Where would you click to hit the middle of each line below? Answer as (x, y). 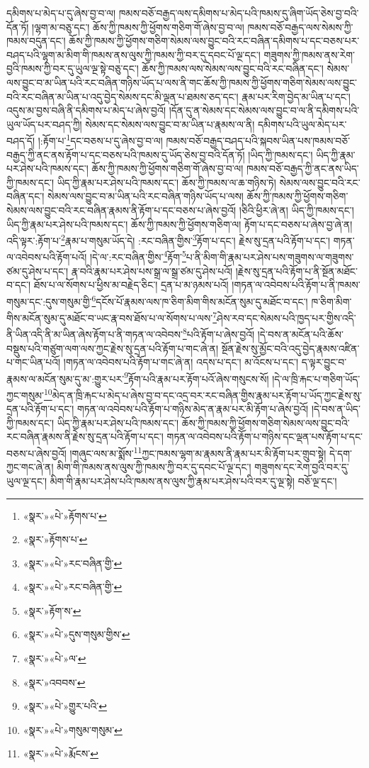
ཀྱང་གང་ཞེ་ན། (30, 467)
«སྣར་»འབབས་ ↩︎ (54, 682)
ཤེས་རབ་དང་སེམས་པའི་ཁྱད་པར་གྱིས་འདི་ (286, 317)
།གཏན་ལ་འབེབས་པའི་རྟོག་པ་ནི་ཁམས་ (296, 285)
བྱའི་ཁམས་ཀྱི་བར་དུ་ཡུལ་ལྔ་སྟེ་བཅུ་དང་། (73, 68)
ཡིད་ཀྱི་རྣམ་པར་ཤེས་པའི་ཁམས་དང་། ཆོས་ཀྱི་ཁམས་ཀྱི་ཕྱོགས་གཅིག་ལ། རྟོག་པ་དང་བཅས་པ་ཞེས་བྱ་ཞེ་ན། (180, 224)
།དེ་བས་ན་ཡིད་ (336, 409)
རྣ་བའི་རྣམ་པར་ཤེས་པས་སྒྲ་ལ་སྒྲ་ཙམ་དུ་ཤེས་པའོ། (152, 271)
